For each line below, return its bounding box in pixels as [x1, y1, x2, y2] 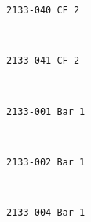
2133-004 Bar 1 [6, 207, 86, 218]
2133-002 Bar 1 [6, 156, 86, 168]
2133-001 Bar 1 [6, 105, 86, 117]
